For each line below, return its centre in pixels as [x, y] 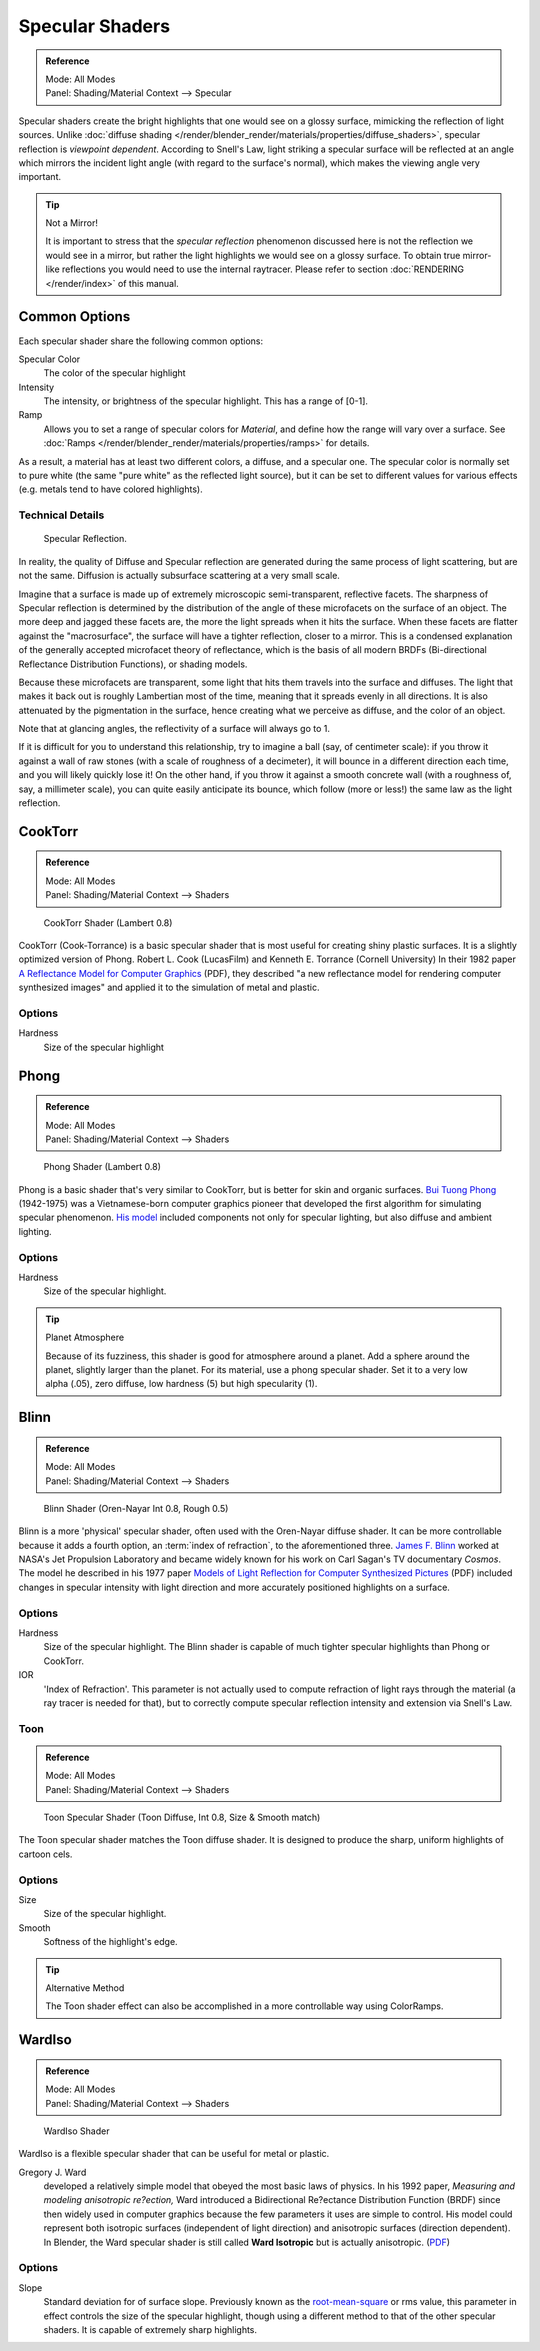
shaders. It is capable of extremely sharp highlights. [150, 2329]
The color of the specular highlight [114, 373]
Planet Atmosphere [85, 1337]
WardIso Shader [76, 2131]
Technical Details [61, 515]
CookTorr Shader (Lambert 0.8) [108, 922]
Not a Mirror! [72, 223]
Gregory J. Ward [52, 2172]
